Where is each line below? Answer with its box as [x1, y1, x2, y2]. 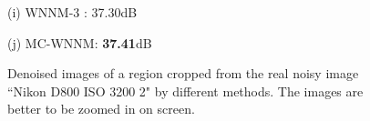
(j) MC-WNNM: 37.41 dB [7, 33, 152, 52]
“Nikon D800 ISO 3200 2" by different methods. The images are [7, 81, 364, 100]
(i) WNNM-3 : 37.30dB [7, 3, 138, 21]
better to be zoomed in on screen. [7, 99, 195, 118]
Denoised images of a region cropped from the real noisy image [7, 64, 359, 83]
